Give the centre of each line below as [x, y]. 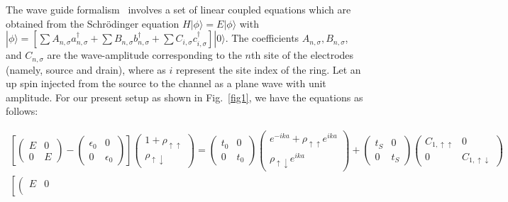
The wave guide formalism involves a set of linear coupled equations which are [178, 9]
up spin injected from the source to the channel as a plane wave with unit [166, 83]
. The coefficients [262, 38]
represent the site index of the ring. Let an [269, 69]
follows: [22, 111]
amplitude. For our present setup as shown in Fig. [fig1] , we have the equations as [184, 97]
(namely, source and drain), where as [86, 69]
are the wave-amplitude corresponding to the [144, 55]
